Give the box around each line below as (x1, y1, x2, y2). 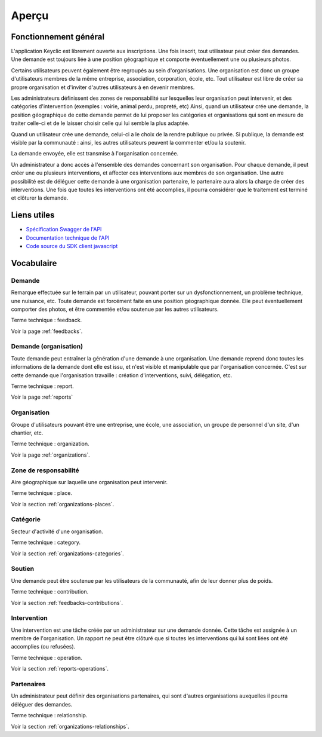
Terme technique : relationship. (11, 712, 88, 719)
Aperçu (11, 9, 49, 22)
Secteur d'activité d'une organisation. (11, 528, 104, 535)
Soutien (11, 565, 35, 573)
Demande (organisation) (11, 342, 83, 351)
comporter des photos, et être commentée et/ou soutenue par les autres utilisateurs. (11, 305, 219, 313)
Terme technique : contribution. (11, 588, 89, 595)
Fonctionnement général (11, 32, 104, 42)
